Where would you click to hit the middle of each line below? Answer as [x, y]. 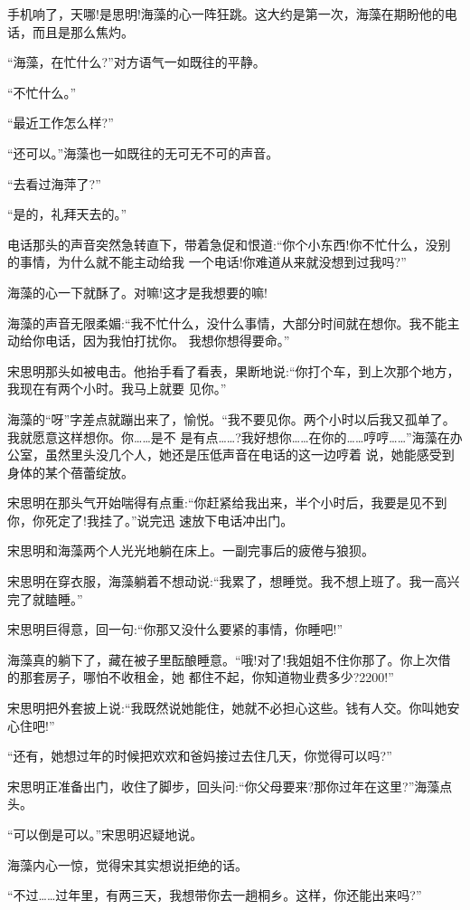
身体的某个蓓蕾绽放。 [70, 472]
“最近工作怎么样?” [61, 123]
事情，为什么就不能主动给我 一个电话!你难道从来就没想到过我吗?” [213, 262]
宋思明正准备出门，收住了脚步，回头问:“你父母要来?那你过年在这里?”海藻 [224, 786]
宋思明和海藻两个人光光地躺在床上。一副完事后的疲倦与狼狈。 [191, 550]
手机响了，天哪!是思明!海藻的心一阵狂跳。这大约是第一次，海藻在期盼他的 [226, 14]
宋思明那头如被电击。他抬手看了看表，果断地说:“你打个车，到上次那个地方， [234, 370]
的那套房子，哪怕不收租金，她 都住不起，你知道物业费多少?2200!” [201, 677]
